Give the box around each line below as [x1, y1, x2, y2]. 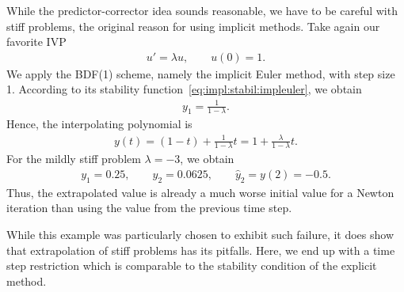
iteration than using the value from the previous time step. [6, 199, 292, 216]
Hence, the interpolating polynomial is [6, 116, 192, 132]
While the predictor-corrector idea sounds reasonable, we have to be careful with [6, 2, 398, 18]
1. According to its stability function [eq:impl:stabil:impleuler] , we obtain [6, 81, 362, 97]
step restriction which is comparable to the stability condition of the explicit [6, 257, 377, 274]
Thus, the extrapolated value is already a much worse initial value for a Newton [6, 184, 394, 200]
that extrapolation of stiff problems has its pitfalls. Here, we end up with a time [6, 241, 395, 258]
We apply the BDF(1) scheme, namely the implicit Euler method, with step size [6, 65, 395, 82]
